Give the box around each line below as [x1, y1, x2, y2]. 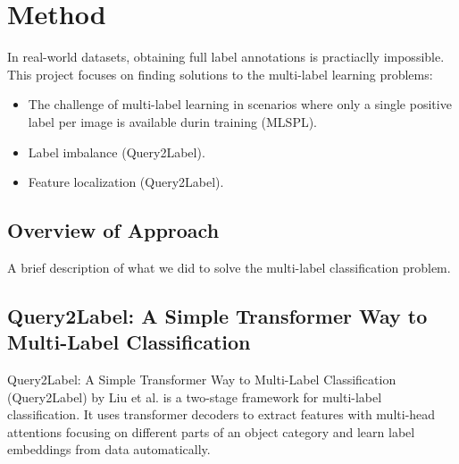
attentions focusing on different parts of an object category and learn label [7, 422, 415, 441]
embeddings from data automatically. [7, 440, 211, 459]
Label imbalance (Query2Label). [28, 142, 205, 161]
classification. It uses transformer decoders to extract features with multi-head [7, 405, 436, 424]
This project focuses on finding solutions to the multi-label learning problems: [7, 64, 433, 83]
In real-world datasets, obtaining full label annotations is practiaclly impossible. [7, 47, 445, 66]
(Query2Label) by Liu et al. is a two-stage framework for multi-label [7, 387, 382, 406]
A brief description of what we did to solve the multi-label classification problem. [7, 257, 451, 276]
